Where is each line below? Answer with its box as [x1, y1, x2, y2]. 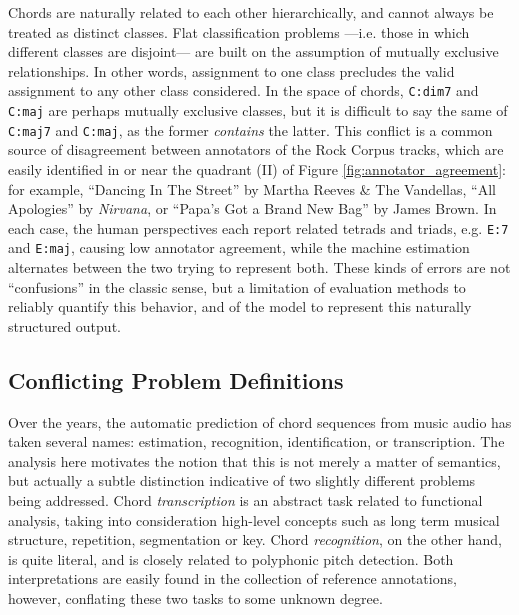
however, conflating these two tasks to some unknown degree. [8, 587, 383, 608]
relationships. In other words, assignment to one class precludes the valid [8, 60, 455, 81]
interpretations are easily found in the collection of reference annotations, [8, 568, 457, 589]
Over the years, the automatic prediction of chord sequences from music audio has [8, 411, 512, 432]
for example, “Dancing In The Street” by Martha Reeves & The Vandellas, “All [8, 178, 496, 199]
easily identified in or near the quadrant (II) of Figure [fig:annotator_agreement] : [8, 158, 506, 179]
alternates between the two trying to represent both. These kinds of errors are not [8, 257, 511, 278]
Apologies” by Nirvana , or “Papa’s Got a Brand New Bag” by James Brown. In [8, 198, 497, 219]
